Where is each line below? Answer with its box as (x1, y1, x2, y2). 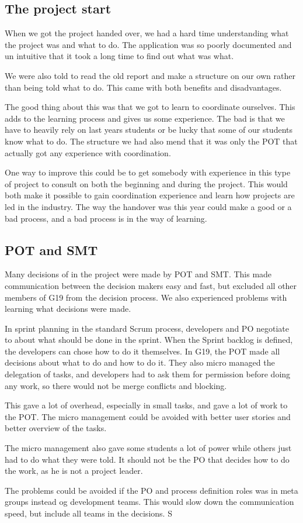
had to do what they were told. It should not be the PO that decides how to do (5, 453, 290, 465)
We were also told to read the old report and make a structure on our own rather (5, 69, 295, 81)
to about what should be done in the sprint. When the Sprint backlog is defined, (5, 333, 293, 346)
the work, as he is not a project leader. (5, 464, 143, 477)
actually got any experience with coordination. (5, 146, 171, 159)
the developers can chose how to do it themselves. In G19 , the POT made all (5, 345, 280, 357)
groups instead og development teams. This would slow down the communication (5, 496, 294, 508)
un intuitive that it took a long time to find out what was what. (5, 50, 234, 62)
